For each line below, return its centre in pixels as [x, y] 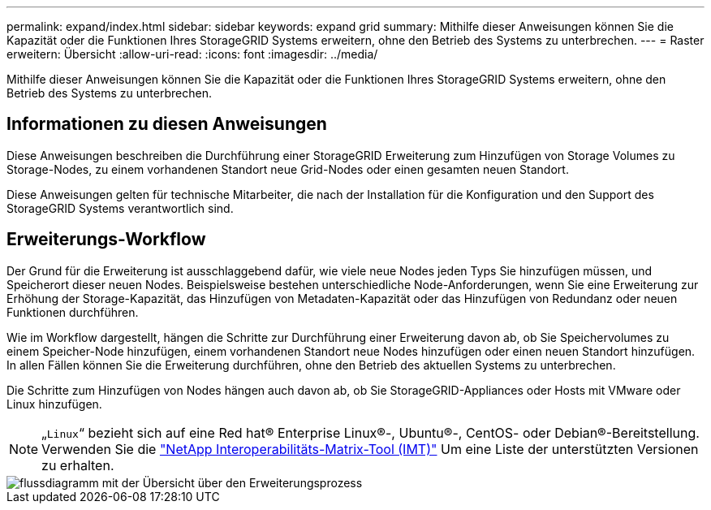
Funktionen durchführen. [73, 312]
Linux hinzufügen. [54, 404]
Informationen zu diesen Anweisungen [167, 124]
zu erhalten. [78, 465]
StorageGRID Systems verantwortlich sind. [120, 208]
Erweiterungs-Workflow [106, 240]
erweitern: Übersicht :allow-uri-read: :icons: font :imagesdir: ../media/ [192, 54]
